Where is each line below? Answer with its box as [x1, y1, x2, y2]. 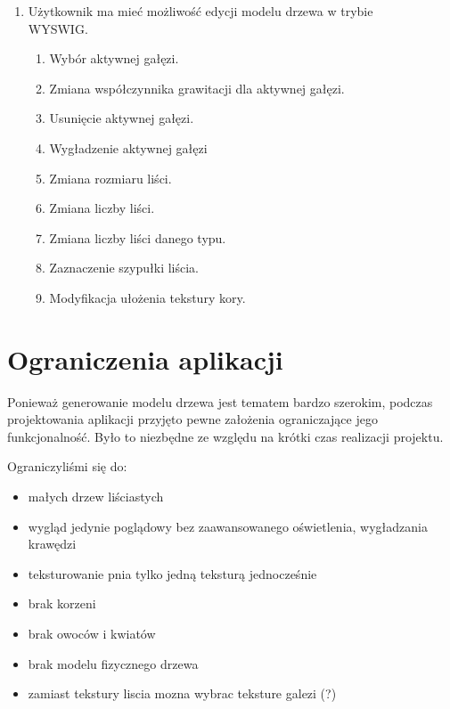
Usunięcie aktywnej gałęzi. [49, 109, 194, 127]
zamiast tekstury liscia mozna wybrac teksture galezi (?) [28, 684, 337, 703]
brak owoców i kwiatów [28, 624, 156, 642]
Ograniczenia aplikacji [7, 340, 283, 377]
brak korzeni [28, 594, 96, 613]
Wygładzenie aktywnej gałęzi [49, 138, 208, 157]
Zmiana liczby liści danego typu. [49, 228, 226, 247]
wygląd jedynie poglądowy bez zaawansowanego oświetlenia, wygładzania [28, 517, 428, 535]
